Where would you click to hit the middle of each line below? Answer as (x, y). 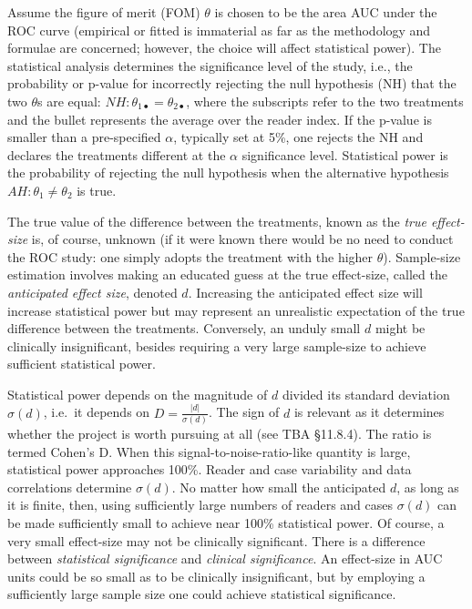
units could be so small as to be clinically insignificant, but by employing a (216, 576)
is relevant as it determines (369, 412)
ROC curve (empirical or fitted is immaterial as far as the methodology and (219, 30)
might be (400, 328)
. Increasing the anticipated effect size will (305, 292)
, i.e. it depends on (97, 412)
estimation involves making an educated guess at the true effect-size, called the (227, 274)
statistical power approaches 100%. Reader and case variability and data (210, 469)
